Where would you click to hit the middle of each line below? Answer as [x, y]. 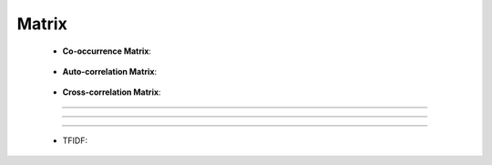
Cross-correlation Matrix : [112, 92]
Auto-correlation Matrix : [110, 71]
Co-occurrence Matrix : [107, 51]
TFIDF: [75, 140]
